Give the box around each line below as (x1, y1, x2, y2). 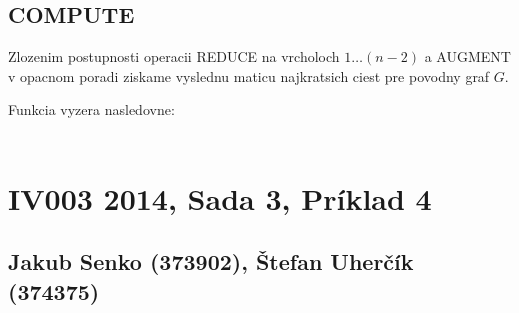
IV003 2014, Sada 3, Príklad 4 (8, 177, 432, 218)
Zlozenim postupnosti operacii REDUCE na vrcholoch (8, 46, 340, 67)
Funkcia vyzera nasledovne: (8, 99, 175, 120)
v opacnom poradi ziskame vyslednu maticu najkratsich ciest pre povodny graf (8, 65, 490, 86)
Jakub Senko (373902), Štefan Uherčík (8, 246, 414, 277)
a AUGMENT (424, 46, 511, 67)
